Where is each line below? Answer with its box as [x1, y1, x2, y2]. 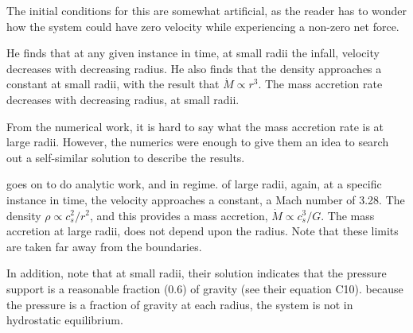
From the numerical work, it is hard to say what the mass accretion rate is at [6, 118, 384, 134]
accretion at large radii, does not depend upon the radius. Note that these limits [6, 223, 399, 239]
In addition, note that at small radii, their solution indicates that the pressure [6, 265, 387, 281]
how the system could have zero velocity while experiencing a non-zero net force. [6, 17, 399, 34]
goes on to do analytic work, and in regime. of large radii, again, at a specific [6, 176, 382, 192]
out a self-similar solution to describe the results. [6, 149, 245, 165]
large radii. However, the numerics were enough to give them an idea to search [6, 134, 389, 150]
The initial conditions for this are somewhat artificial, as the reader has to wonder [6, 2, 407, 18]
